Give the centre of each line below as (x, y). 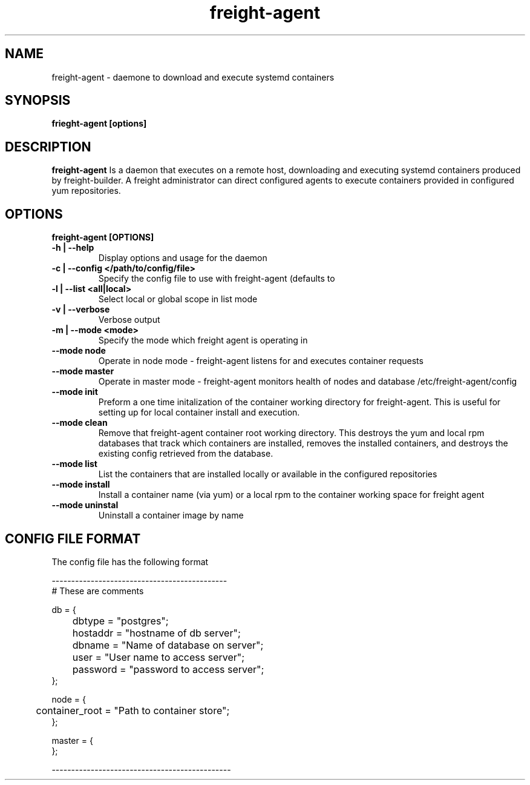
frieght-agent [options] (99, 124)
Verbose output (129, 320)
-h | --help (73, 248)
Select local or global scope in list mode (178, 299)
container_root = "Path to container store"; (133, 710)
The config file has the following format (130, 561)
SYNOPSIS (38, 101)
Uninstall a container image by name (171, 515)
